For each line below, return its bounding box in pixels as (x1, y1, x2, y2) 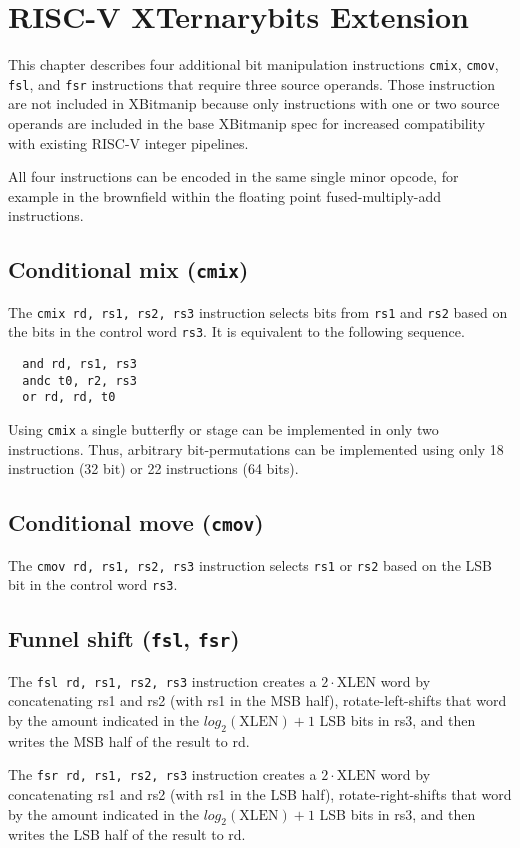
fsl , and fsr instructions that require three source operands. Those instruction (8, 73, 496, 94)
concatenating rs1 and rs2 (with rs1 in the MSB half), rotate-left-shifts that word (8, 690, 507, 711)
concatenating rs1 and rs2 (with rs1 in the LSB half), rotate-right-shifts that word (8, 784, 512, 805)
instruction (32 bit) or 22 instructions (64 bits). (8, 458, 299, 479)
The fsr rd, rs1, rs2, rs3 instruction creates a (8, 764, 317, 785)
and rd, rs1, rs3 (22, 357, 137, 372)
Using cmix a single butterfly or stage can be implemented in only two (8, 419, 439, 440)
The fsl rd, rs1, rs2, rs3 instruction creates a (8, 670, 317, 691)
